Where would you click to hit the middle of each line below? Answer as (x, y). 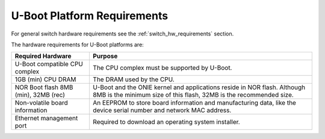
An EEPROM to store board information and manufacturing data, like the (194, 103)
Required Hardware (43, 56)
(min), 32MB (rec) (40, 95)
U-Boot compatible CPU (49, 64)
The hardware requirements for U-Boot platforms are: (77, 45)
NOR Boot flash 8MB (44, 87)
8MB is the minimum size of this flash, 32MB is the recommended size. (193, 95)
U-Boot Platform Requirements (90, 16)
